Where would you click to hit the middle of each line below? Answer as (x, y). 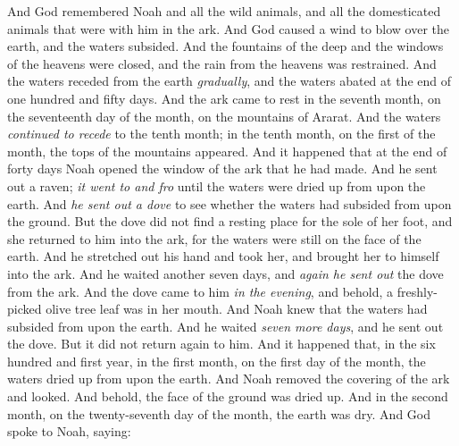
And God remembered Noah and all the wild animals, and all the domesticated (224, 11)
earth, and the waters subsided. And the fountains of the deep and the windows (225, 46)
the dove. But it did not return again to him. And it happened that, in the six (221, 344)
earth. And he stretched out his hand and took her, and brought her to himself (223, 256)
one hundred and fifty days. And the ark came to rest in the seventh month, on (224, 98)
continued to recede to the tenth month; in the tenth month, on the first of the (221, 134)
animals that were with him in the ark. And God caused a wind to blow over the (229, 28)
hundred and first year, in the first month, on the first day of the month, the (217, 361)
